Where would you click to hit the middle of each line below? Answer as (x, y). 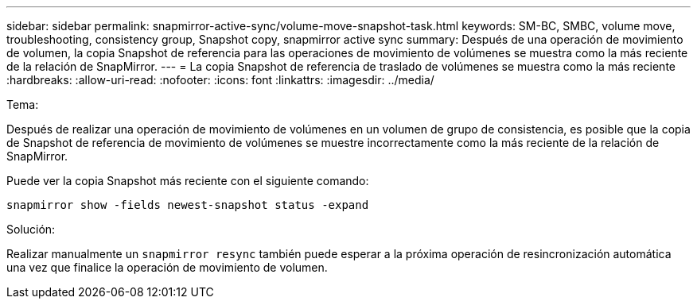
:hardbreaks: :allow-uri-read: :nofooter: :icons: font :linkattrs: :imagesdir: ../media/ (220, 80)
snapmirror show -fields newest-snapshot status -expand (188, 205)
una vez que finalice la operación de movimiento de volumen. (167, 267)
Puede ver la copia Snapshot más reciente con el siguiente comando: (188, 181)
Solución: (31, 229)
